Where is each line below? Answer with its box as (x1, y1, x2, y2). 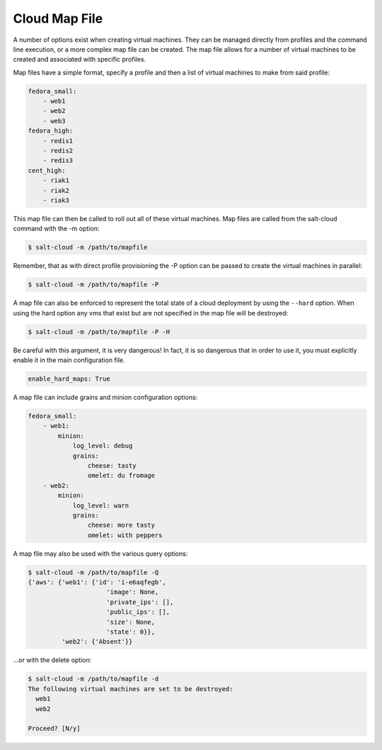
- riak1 (42, 177, 70, 184)
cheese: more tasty (87, 521, 156, 530)
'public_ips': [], (106, 608, 170, 616)
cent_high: (28, 167, 66, 174)
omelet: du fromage (87, 471, 156, 480)
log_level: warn (72, 501, 129, 510)
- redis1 (42, 137, 74, 145)
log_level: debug (72, 442, 133, 450)
